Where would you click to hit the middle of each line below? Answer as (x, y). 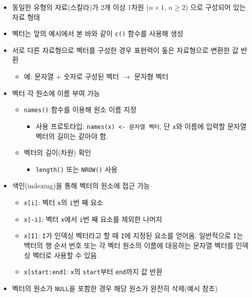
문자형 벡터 (151, 76)
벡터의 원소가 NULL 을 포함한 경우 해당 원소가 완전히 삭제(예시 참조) (115, 288)
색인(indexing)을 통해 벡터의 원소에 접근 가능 (81, 186)
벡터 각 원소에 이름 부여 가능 (56, 93)
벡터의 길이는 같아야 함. (72, 136)
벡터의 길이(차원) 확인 (57, 152)
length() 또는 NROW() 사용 (77, 169)
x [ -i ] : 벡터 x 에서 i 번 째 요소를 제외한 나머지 (93, 219)
